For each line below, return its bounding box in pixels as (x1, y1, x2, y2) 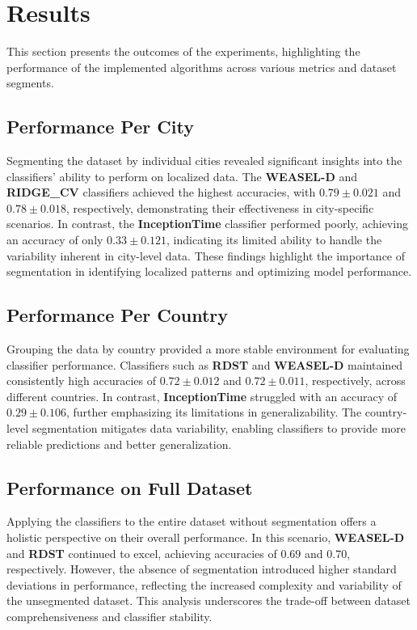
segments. (6, 74, 54, 91)
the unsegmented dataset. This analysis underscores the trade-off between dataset (6, 592, 411, 609)
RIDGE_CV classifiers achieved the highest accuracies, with (6, 184, 316, 201)
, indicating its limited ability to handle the (166, 231, 382, 248)
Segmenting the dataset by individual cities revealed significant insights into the (6, 152, 402, 169)
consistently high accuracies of (6, 372, 156, 389)
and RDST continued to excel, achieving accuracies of (6, 544, 277, 561)
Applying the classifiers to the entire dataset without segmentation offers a (6, 513, 377, 530)
